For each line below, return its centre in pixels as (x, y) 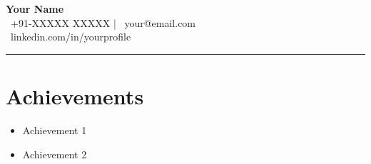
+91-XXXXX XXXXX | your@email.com (103, 22)
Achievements (75, 95)
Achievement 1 (55, 130)
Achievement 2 (55, 154)
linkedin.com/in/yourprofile (71, 37)
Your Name (35, 9)
